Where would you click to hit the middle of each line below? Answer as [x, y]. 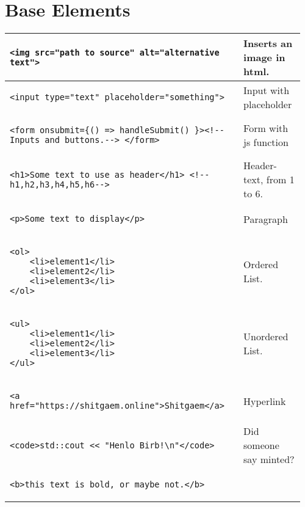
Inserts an [268, 43]
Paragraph [266, 219]
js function [266, 142]
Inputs [25, 140]
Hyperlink [265, 401]
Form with [266, 128]
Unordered [266, 337]
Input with [267, 90]
